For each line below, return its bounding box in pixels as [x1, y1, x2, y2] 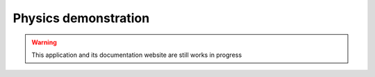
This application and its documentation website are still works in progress [31, 51, 242, 59]
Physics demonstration [12, 10, 150, 26]
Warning [31, 38, 57, 46]
